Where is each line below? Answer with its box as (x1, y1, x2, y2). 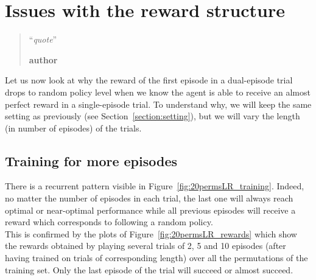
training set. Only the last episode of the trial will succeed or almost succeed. (5, 263, 293, 276)
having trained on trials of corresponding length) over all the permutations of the (5, 251, 308, 264)
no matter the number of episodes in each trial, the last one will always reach (5, 192, 293, 205)
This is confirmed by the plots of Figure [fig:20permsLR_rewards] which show (5, 227, 297, 240)
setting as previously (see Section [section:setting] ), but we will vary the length (5, 110, 300, 122)
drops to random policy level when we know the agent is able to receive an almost (5, 85, 311, 98)
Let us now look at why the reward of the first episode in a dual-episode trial (5, 74, 293, 86)
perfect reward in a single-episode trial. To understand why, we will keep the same (5, 97, 312, 110)
